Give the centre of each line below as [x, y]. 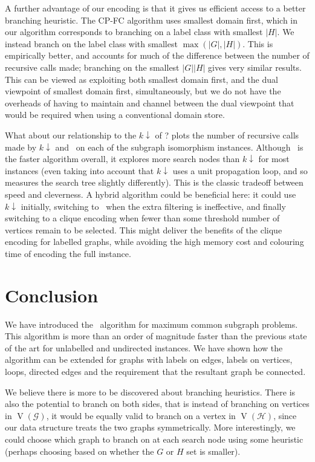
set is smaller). [213, 451]
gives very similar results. [255, 67]
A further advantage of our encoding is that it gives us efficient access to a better [155, 8]
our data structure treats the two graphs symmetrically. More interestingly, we [150, 427]
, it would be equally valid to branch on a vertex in [141, 415]
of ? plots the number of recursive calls [227, 135]
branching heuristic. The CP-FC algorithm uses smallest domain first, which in [151, 20]
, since [285, 415]
